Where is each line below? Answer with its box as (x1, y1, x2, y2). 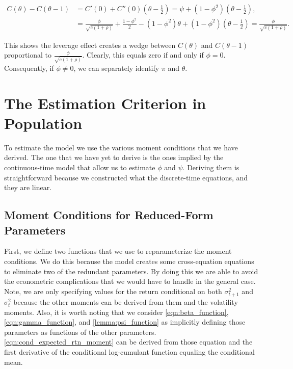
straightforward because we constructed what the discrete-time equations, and (4, 172, 248, 182)
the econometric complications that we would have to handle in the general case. (4, 276, 256, 286)
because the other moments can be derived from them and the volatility (13, 296, 238, 307)
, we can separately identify (73, 62, 159, 73)
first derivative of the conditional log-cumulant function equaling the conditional (4, 346, 255, 357)
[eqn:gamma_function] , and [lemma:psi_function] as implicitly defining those (4, 317, 246, 327)
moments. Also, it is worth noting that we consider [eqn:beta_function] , (4, 306, 229, 317)
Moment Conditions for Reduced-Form (4, 207, 214, 223)
